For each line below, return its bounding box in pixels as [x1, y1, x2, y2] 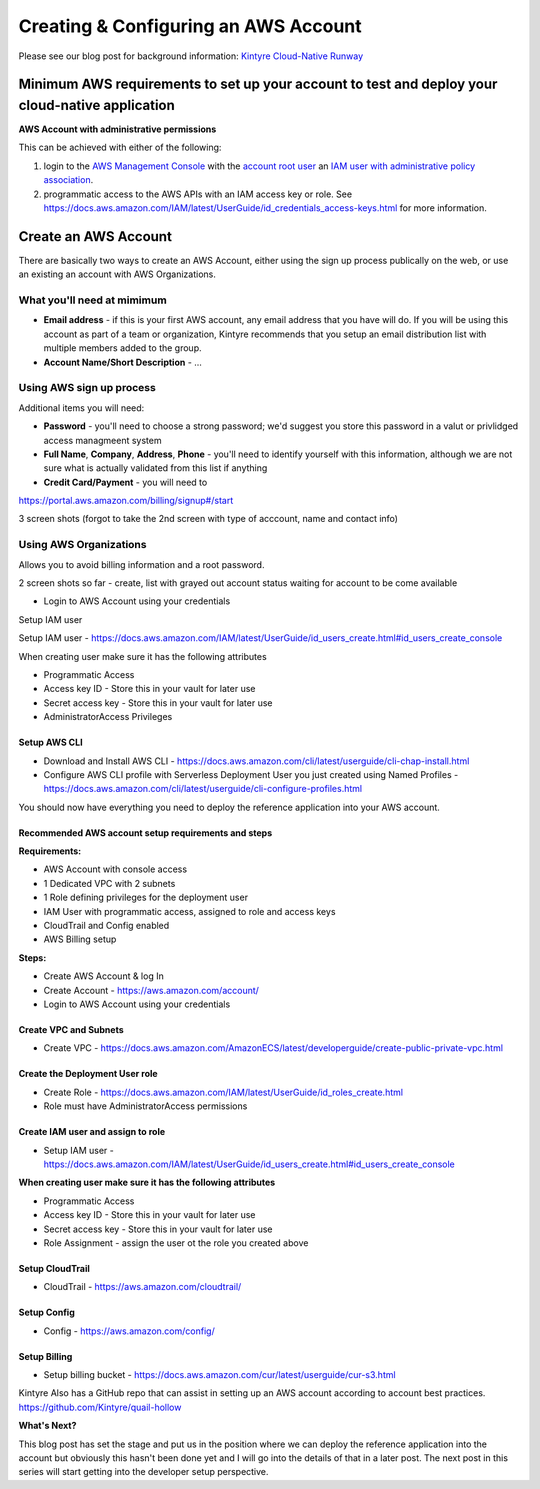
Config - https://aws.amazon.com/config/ [43, 1325, 215, 1337]
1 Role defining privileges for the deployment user [43, 891, 249, 904]
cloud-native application [18, 96, 175, 114]
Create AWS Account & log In [43, 970, 164, 982]
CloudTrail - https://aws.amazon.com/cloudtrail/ [43, 1281, 242, 1293]
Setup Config [18, 1306, 75, 1319]
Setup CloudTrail [18, 1262, 90, 1274]
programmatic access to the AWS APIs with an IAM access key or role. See [43, 188, 353, 200]
